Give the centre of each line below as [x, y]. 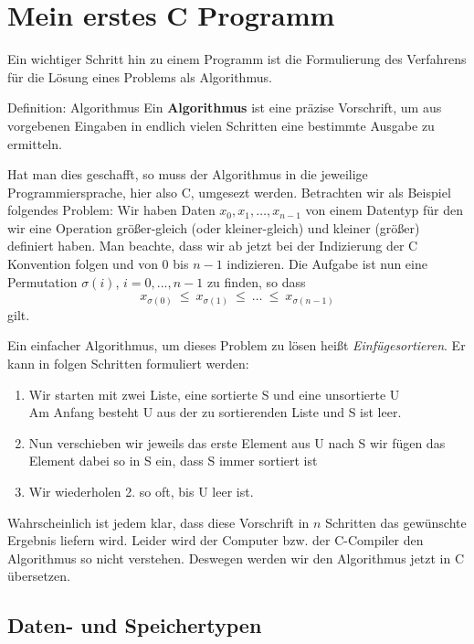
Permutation [42, 281]
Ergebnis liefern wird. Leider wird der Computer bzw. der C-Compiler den [216, 540]
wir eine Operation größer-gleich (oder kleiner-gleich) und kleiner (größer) [214, 227]
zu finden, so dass [256, 281]
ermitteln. [35, 143]
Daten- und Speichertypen [135, 625]
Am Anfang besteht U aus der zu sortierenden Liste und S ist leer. [215, 412]
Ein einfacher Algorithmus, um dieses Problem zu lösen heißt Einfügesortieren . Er [237, 345]
